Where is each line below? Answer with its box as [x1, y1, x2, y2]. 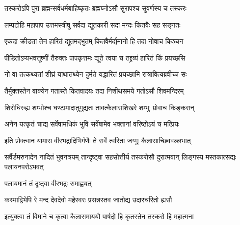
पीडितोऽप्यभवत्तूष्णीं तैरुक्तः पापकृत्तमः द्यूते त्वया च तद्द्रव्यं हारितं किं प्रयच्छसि [4, 52, 186, 63]
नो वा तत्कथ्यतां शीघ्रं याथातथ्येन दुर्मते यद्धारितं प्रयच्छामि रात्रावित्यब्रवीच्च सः [4, 69, 187, 79]
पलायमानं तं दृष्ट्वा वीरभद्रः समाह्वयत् [4, 178, 92, 188]
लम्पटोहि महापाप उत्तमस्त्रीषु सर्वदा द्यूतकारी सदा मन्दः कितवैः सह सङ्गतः [4, 19, 181, 30]
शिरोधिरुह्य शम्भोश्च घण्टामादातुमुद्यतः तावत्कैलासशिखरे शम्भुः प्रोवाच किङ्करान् [4, 102, 194, 112]
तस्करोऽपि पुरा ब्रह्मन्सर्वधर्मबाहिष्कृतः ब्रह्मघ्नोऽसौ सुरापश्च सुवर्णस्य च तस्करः [4, 3, 187, 13]
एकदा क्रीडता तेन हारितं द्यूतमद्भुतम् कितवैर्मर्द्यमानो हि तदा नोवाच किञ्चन [4, 36, 184, 46]
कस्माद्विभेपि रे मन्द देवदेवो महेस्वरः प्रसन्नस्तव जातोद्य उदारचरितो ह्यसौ [4, 194, 172, 205]
